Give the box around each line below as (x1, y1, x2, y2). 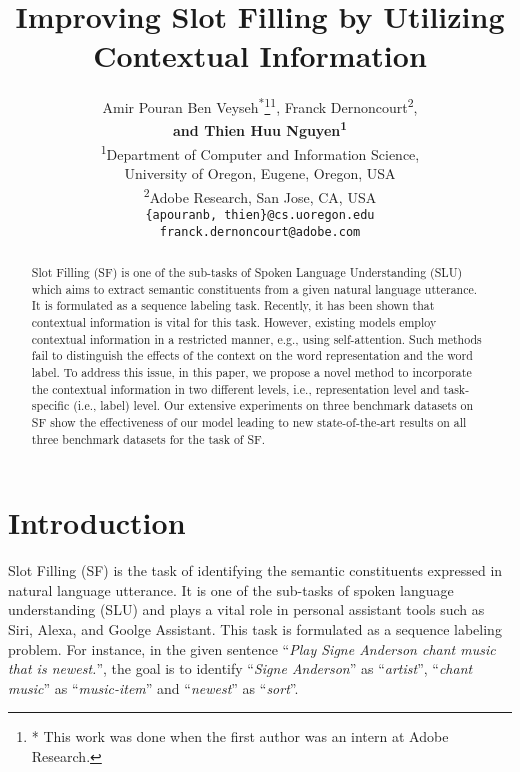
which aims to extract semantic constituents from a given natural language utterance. (31, 280, 478, 297)
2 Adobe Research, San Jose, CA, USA (143, 183, 377, 207)
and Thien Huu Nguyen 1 (173, 117, 347, 141)
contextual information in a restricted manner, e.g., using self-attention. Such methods (31, 330, 482, 347)
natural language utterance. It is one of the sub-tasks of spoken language (8, 579, 454, 600)
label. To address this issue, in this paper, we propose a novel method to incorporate (31, 363, 472, 380)
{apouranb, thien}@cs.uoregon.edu (145, 207, 375, 222)
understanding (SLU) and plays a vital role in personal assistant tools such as (8, 599, 485, 620)
